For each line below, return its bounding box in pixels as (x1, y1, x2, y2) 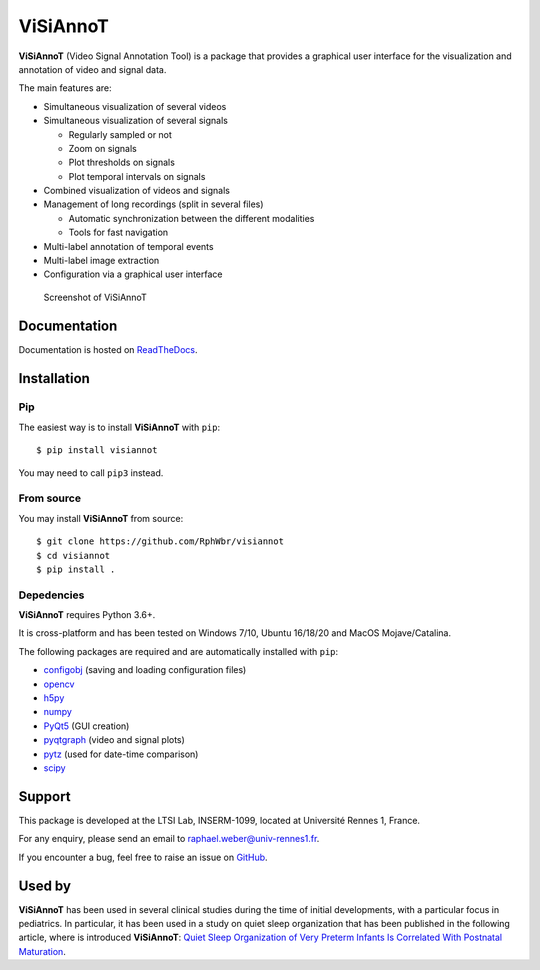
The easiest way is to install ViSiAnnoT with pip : (18, 421, 220, 433)
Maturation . (18, 945, 67, 957)
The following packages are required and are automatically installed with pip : (18, 645, 339, 657)
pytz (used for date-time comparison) (43, 748, 199, 760)
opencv (43, 678, 75, 690)
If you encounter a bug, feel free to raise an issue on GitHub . (18, 851, 269, 863)
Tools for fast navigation (68, 226, 169, 239)
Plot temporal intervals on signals (68, 170, 206, 182)
